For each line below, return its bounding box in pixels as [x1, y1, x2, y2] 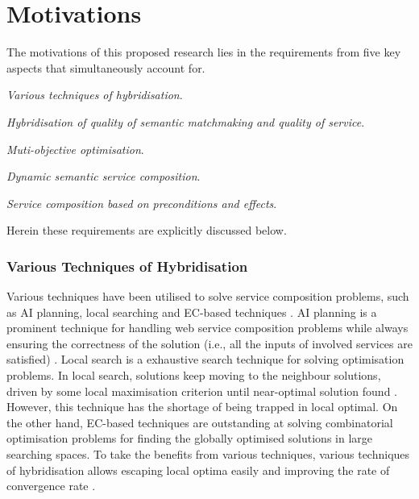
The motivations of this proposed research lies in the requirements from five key [6, 44, 401, 60]
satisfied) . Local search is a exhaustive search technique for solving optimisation [6, 351, 404, 368]
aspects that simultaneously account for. [6, 59, 205, 76]
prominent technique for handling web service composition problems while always [6, 319, 409, 336]
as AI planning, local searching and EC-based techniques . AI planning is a [6, 303, 377, 320]
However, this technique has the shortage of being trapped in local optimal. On [6, 398, 398, 415]
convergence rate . [6, 477, 96, 494]
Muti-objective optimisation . [6, 140, 144, 157]
